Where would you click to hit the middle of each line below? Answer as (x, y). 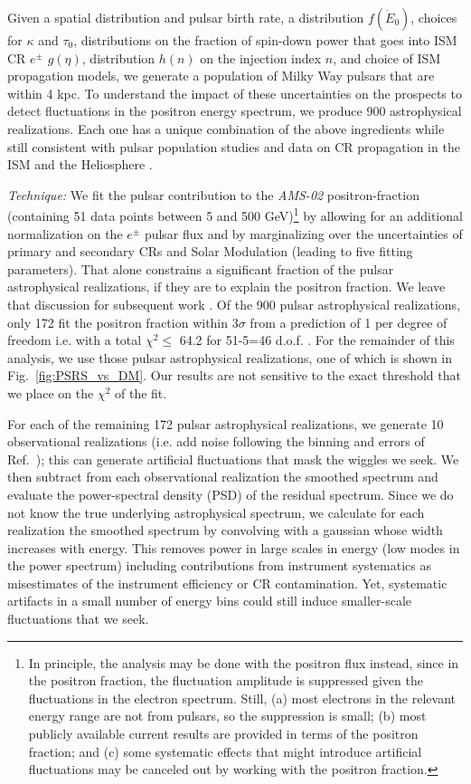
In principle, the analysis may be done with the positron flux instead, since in (244, 662)
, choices (434, 17)
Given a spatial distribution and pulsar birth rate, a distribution (186, 17)
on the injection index (261, 57)
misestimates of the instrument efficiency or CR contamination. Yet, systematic (227, 583)
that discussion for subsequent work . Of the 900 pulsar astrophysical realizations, (234, 304)
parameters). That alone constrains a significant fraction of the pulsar (201, 268)
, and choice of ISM (387, 57)
